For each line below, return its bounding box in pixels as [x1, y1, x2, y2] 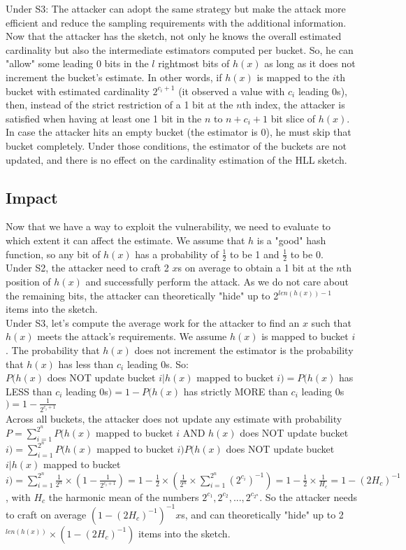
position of [6, 274, 51, 288]
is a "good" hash [256, 232, 326, 247]
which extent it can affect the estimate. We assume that [6, 232, 245, 247]
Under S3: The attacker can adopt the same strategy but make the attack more [6, 1, 346, 15]
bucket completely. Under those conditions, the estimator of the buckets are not [6, 138, 347, 153]
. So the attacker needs [259, 489, 358, 504]
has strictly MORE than [183, 383, 288, 398]
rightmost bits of [158, 56, 230, 71]
